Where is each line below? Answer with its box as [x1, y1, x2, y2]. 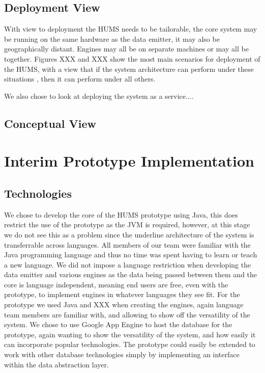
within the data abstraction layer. [4, 359, 109, 369]
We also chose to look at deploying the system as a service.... [4, 90, 194, 101]
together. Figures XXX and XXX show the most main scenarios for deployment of [4, 53, 260, 64]
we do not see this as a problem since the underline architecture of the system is [4, 229, 254, 239]
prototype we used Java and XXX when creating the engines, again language [4, 299, 244, 310]
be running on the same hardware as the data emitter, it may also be [4, 33, 220, 44]
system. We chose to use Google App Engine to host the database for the [4, 319, 232, 330]
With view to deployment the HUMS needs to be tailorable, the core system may [4, 23, 257, 34]
